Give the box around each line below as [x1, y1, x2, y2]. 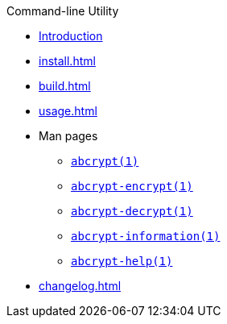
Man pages [39, 129, 98, 143]
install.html [39, 54, 96, 68]
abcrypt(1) [71, 155, 139, 168]
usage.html [39, 104, 97, 118]
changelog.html [39, 279, 122, 293]
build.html [39, 79, 91, 93]
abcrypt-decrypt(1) [71, 205, 193, 218]
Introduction [39, 29, 103, 43]
